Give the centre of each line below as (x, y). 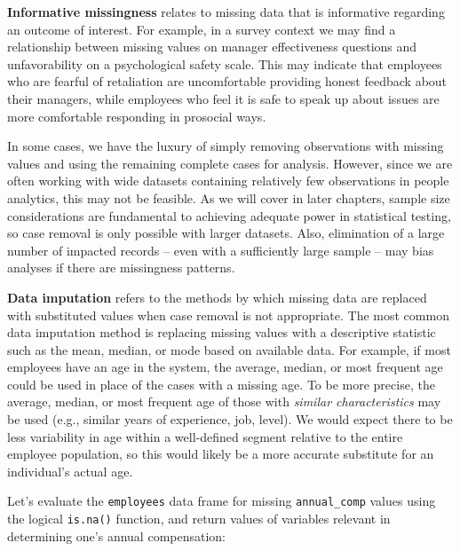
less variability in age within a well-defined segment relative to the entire (205, 436)
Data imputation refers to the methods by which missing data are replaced (217, 297)
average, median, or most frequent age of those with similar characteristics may (224, 401)
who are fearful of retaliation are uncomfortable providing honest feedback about (227, 81)
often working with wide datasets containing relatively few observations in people (228, 181)
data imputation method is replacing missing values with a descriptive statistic (222, 332)
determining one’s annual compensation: (116, 535)
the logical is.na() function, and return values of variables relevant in (199, 519)
